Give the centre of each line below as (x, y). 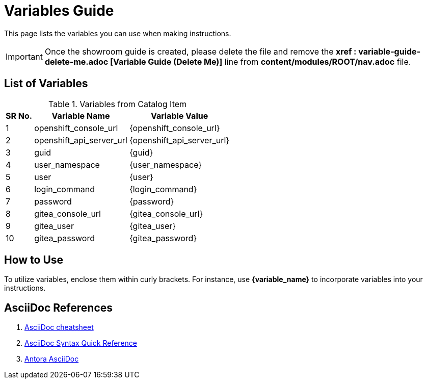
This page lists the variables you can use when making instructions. (118, 33)
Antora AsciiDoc (52, 359)
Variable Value (179, 116)
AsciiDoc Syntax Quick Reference (81, 343)
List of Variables (46, 84)
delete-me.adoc (76, 61)
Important (24, 56)
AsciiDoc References (59, 308)
